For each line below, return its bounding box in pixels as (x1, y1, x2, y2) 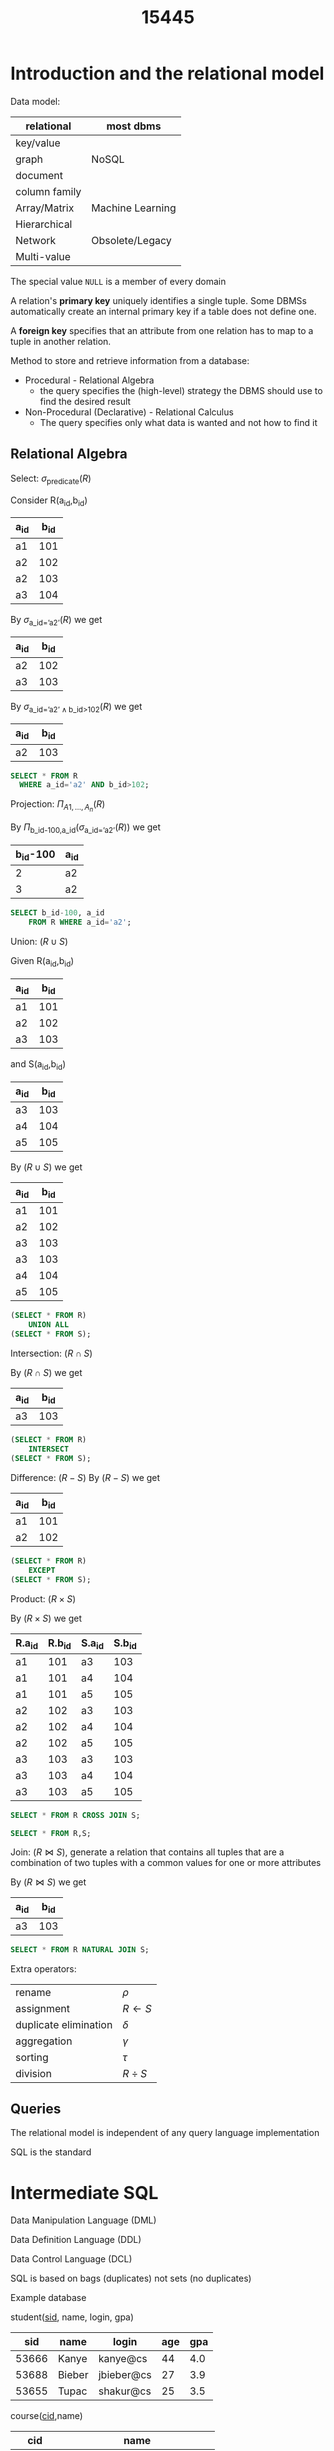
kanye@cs (98, 2352, 148, 2366)
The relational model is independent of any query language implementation (10, 2127, 320, 2139)
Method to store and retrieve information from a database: (10, 354, 250, 366)
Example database (10, 2292, 87, 2304)
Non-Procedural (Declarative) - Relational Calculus (24, 406, 234, 418)
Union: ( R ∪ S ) (10, 936, 69, 948)
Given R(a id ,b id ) (10, 955, 75, 969)
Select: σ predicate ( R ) (10, 472, 92, 486)
